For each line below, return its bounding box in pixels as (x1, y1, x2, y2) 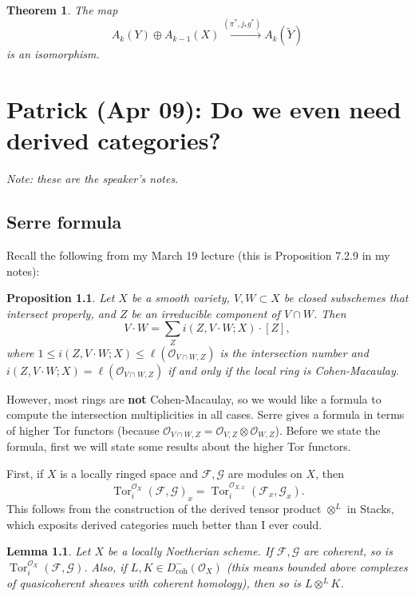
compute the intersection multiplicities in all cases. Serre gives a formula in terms (6, 406, 405, 423)
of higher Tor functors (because (6, 421, 160, 438)
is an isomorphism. (6, 46, 100, 62)
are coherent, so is (303, 543, 393, 559)
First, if (6, 465, 44, 482)
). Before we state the (275, 421, 381, 438)
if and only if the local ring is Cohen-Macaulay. (168, 361, 399, 378)
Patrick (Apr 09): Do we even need (6, 93, 401, 125)
